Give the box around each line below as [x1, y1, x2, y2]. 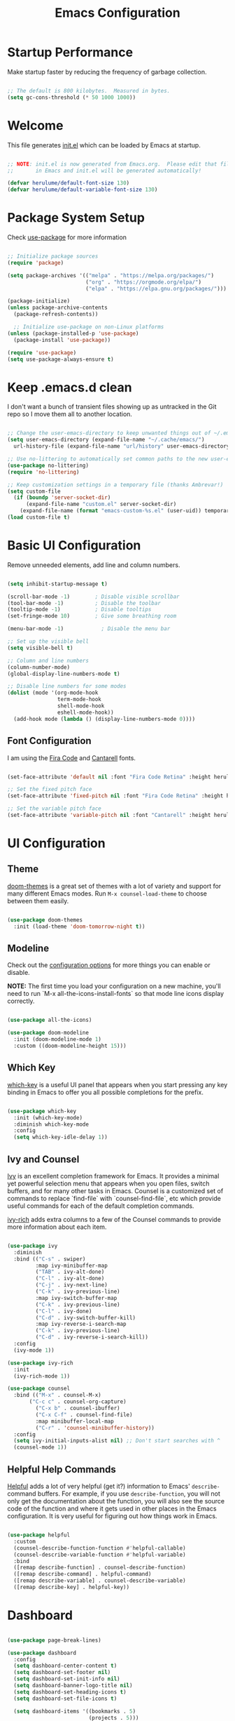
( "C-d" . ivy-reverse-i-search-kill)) [35, 1334, 149, 1341]
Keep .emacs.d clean [7, 379, 133, 395]
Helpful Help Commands [7, 1463, 117, 1475]
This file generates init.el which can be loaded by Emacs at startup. [7, 140, 201, 149]
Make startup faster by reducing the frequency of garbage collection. [7, 67, 207, 76]
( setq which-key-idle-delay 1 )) [13, 1134, 108, 1141]
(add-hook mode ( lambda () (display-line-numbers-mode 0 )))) [13, 715, 196, 722]
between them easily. [7, 896, 69, 905]
